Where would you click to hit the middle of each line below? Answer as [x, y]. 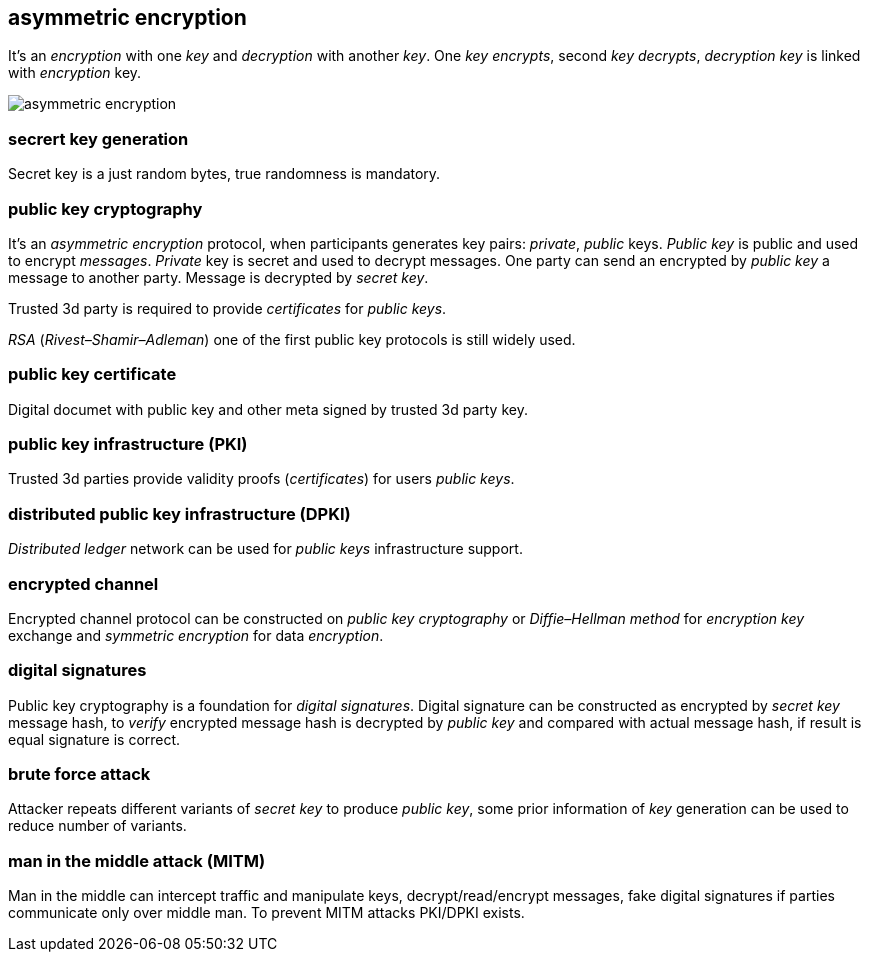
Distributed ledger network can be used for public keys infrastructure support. [265, 549]
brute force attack [79, 774]
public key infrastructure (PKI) [128, 444]
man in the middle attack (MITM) [137, 860]
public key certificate [92, 374]
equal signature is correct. [94, 739]
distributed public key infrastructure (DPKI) [179, 513]
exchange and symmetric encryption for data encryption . [196, 635]
